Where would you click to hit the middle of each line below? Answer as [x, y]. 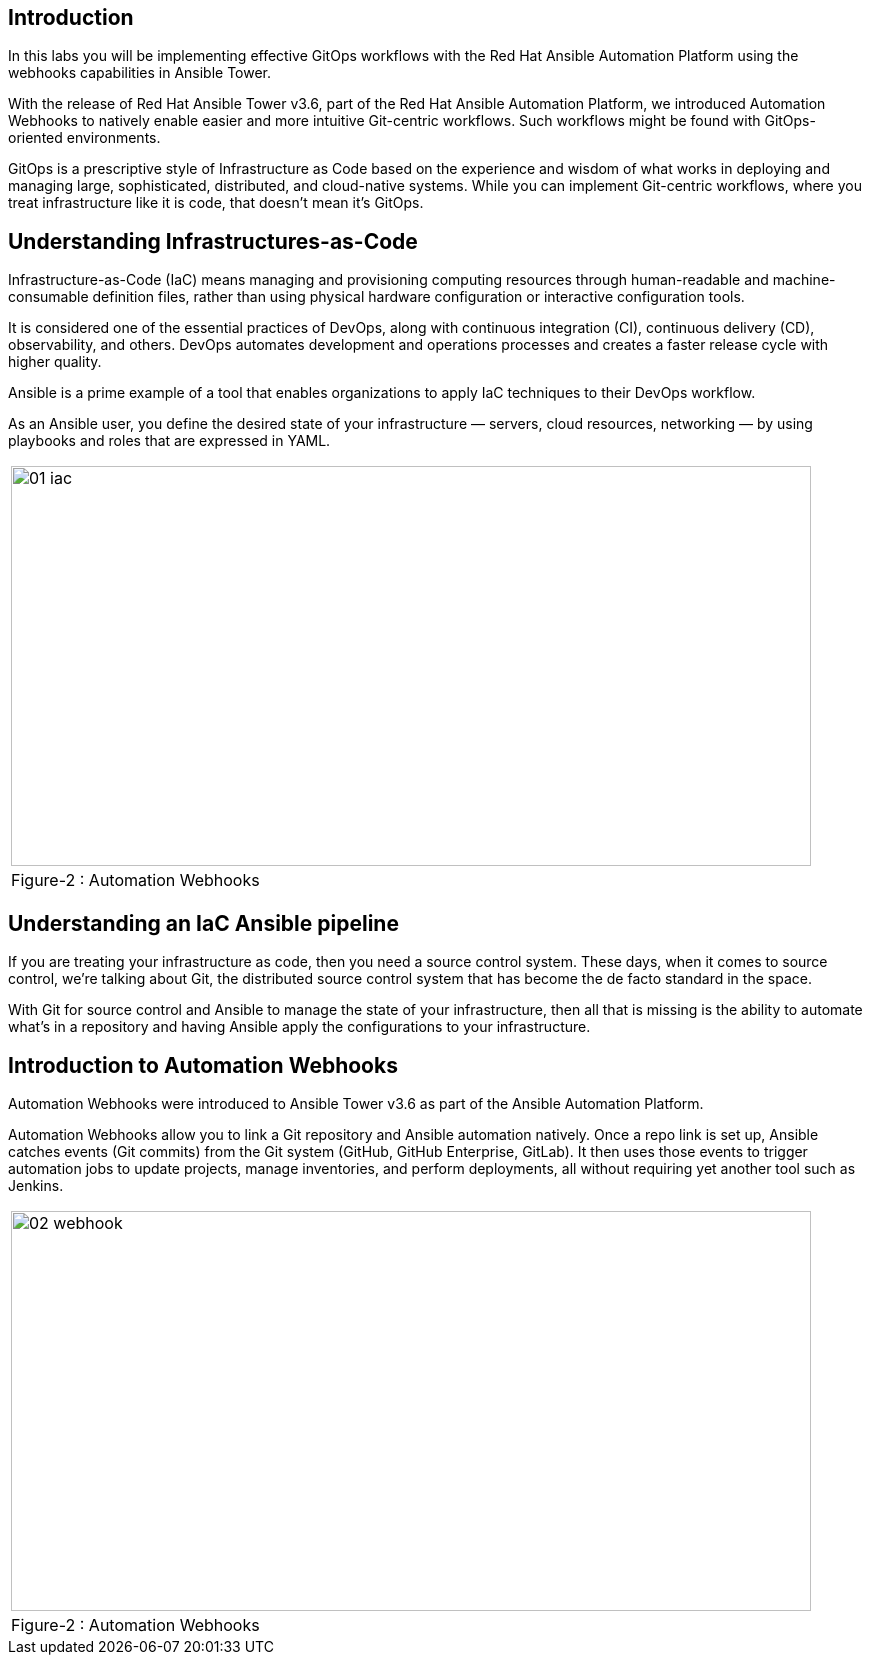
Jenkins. [36, 1185]
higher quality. [55, 362]
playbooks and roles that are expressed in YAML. [169, 441]
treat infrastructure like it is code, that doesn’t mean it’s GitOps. [216, 203]
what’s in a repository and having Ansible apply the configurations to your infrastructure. [299, 1027]
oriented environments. [84, 138]
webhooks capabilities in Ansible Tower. [140, 73]
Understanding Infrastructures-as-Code [213, 241]
